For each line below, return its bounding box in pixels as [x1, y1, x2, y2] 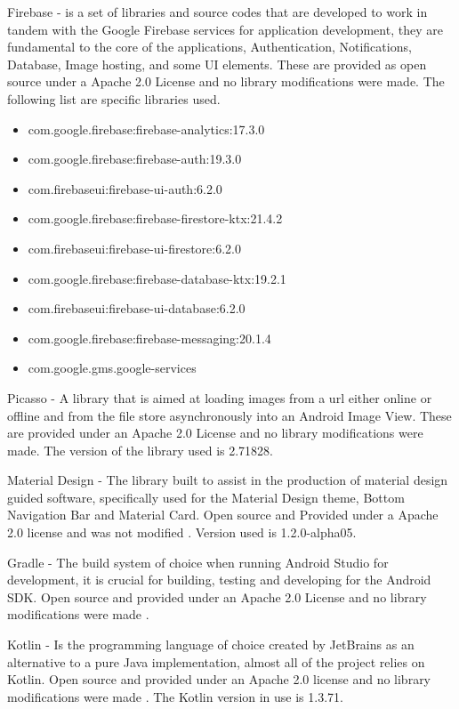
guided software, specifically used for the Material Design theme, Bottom [7, 487, 405, 506]
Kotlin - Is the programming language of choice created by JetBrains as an [7, 635, 415, 654]
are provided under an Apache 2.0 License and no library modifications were [7, 423, 423, 442]
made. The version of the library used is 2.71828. [7, 440, 274, 459]
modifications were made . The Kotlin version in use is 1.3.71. [7, 687, 343, 705]
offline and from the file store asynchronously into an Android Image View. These [7, 406, 452, 424]
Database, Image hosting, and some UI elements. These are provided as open [7, 54, 427, 73]
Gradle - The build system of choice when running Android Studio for [7, 552, 389, 571]
